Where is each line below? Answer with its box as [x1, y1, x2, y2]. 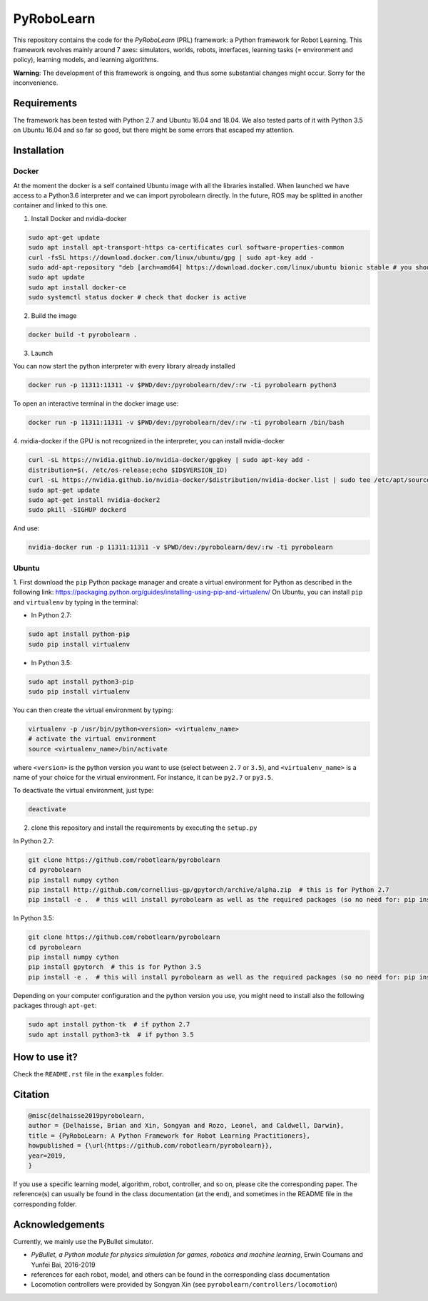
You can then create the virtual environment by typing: [13, 706, 174, 714]
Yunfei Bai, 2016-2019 [31, 1260, 96, 1269]
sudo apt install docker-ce [28, 283, 126, 292]
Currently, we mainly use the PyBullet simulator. [13, 1237, 153, 1245]
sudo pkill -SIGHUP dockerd [28, 506, 126, 514]
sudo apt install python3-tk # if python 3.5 [28, 1030, 194, 1039]
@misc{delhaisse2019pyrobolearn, [28, 1112, 146, 1120]
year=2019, [28, 1151, 66, 1160]
